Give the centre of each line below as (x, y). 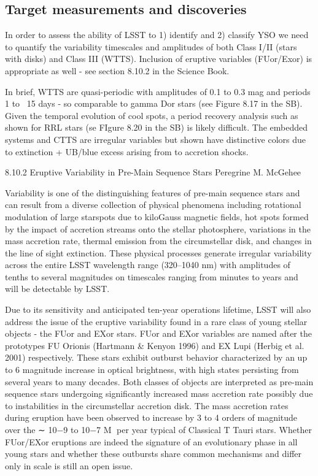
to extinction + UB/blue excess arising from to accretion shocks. (127, 151)
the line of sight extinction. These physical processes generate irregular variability (158, 252)
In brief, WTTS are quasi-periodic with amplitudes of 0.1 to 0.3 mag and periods (158, 91)
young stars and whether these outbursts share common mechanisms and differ (153, 454)
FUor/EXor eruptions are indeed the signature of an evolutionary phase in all (151, 441)
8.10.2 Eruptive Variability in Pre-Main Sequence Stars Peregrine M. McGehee (153, 172)
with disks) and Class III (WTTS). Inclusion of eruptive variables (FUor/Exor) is (159, 59)
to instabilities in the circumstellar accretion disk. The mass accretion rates (147, 405)
